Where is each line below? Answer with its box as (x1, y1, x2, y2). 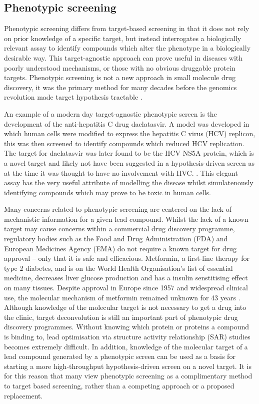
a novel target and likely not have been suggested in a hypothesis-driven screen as (4, 157, 255, 168)
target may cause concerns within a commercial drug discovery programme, (4, 223, 235, 234)
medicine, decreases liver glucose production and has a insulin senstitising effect (4, 272, 248, 283)
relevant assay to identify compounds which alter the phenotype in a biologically (4, 43, 251, 53)
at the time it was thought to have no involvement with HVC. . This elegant (4, 167, 238, 178)
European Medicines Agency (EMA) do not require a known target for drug (4, 243, 237, 253)
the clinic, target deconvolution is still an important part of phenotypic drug (4, 311, 238, 322)
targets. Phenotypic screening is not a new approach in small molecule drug (4, 72, 236, 83)
